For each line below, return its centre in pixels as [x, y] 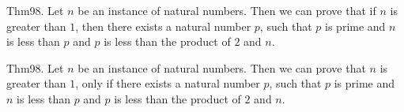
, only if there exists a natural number [168, 83]
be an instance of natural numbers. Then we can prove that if [227, 10]
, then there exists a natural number [163, 26]
